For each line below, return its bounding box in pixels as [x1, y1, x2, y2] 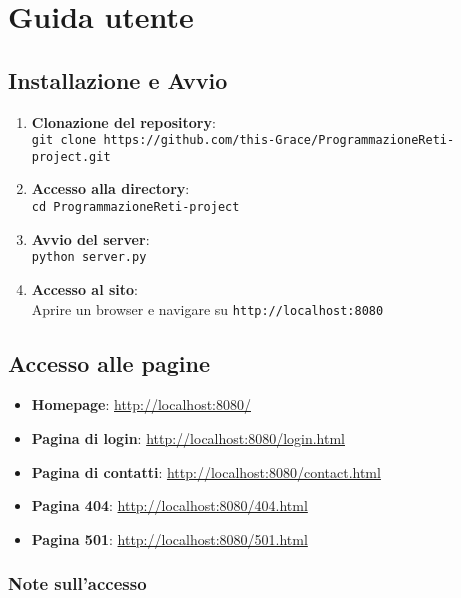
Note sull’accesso [8, 571, 147, 596]
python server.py [31, 250, 147, 265]
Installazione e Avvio [8, 64, 228, 95]
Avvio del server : [31, 228, 150, 249]
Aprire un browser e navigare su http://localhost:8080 [31, 298, 384, 319]
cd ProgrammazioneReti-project [31, 200, 240, 215]
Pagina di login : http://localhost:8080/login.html [31, 428, 345, 449]
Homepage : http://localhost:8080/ [31, 394, 251, 415]
